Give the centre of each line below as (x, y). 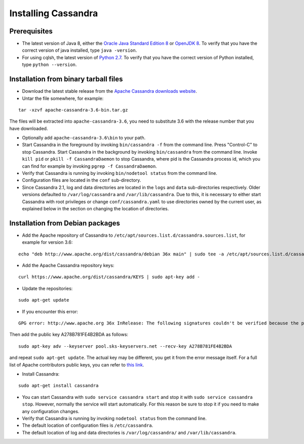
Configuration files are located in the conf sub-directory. (82, 180)
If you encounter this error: (50, 311)
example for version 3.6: (47, 242)
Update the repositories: (47, 288)
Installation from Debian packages (65, 223)
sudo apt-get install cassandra (59, 386)
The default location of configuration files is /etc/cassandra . (88, 425)
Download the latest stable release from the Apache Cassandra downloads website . (109, 91)
